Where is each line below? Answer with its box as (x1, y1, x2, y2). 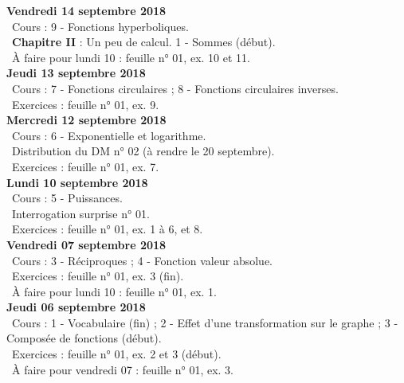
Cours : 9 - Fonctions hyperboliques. (11, 18, 189, 34)
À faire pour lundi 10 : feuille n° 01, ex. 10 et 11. (11, 49, 250, 65)
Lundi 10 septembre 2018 (6, 174, 148, 190)
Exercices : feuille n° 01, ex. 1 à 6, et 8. (11, 221, 203, 237)
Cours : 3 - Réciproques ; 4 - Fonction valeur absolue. (11, 252, 273, 268)
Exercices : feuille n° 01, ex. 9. (11, 96, 159, 112)
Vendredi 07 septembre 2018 (6, 236, 167, 252)
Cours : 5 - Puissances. (11, 190, 123, 206)
